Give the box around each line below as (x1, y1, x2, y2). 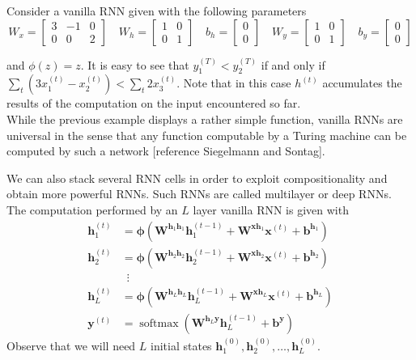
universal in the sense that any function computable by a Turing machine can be (6, 126, 407, 143)
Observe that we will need (6, 337, 136, 354)
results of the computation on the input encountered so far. (6, 95, 301, 112)
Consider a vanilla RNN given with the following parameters (6, 2, 307, 19)
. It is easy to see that (80, 56, 189, 73)
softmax (139, 317, 179, 329)
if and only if (261, 56, 325, 73)
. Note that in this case (176, 74, 291, 91)
